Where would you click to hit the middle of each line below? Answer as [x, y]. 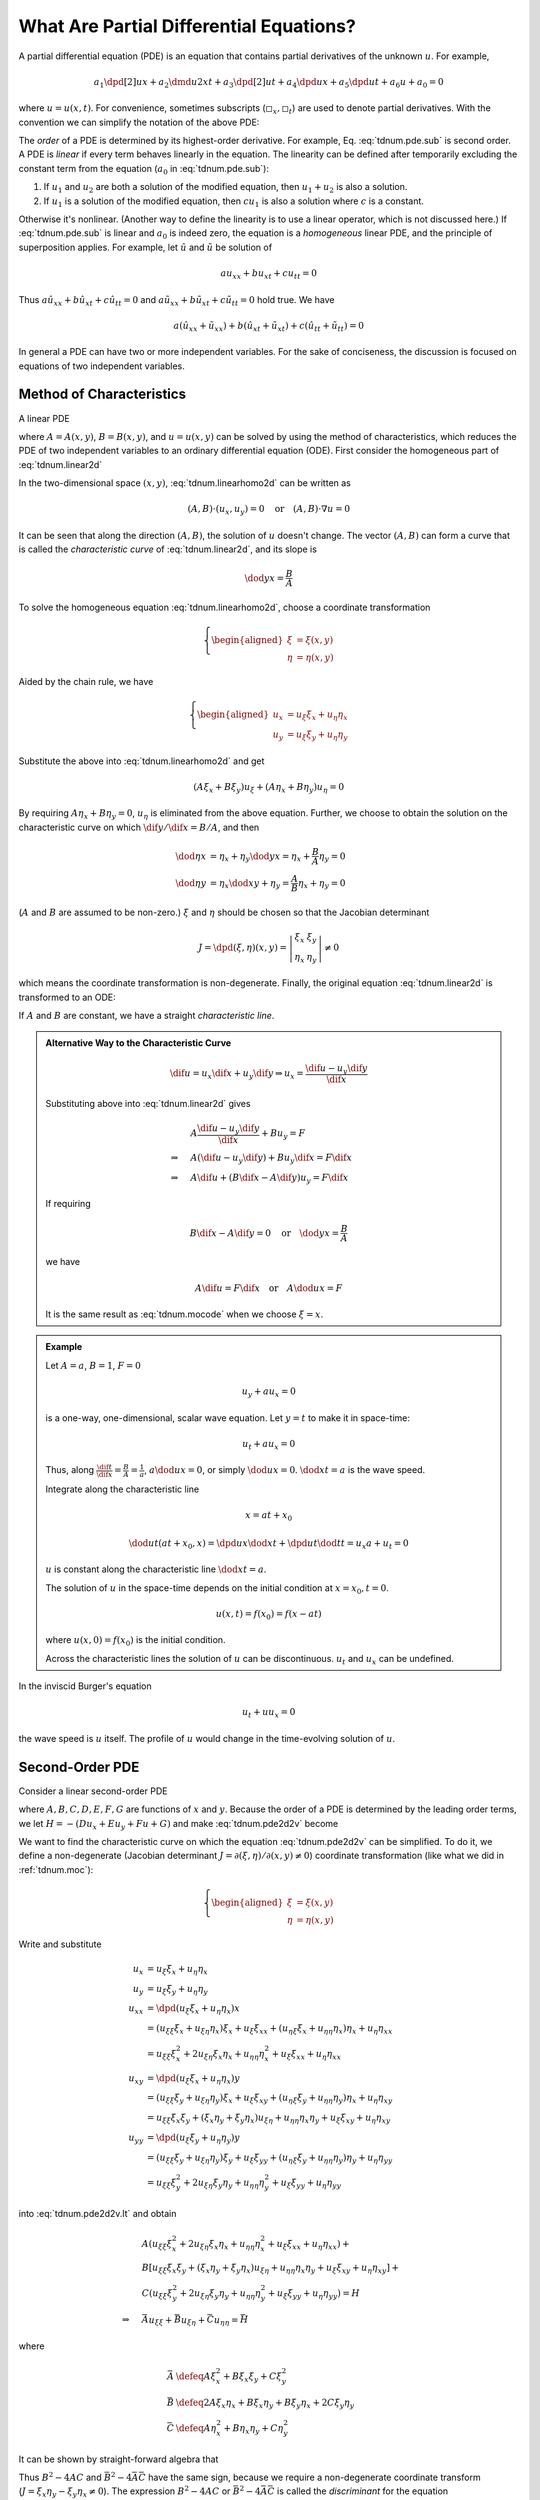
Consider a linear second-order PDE [93, 1791]
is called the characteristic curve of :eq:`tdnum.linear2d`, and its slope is [167, 549]
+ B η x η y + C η [253, 2429]
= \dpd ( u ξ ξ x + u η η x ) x [193, 2010]
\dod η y [191, 883]
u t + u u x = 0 [268, 1713]
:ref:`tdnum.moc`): [56, 1869]
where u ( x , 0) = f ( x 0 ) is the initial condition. [135, 1641]
